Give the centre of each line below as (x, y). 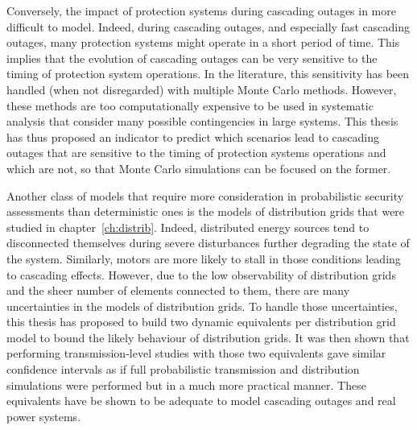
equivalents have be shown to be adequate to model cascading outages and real (201, 401)
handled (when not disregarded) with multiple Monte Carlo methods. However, (202, 89)
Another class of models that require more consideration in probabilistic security (205, 195)
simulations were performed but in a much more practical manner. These (186, 385)
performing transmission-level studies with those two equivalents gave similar (196, 353)
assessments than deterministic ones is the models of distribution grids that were (206, 211)
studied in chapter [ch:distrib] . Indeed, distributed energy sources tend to (188, 227)
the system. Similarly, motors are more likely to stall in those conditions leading (204, 258)
